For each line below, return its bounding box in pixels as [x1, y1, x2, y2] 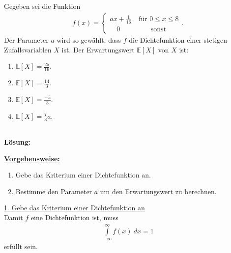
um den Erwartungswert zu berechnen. [100, 186, 217, 196]
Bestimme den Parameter [15, 186, 92, 196]
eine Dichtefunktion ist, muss [30, 212, 118, 223]
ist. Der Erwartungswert [61, 44, 135, 54]
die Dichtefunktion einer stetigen [129, 35, 228, 45]
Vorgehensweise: [4, 153, 60, 163]
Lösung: [4, 137, 31, 147]
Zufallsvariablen [4, 44, 52, 54]
